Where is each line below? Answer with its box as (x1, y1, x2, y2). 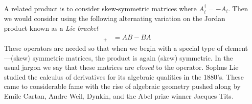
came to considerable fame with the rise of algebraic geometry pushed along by (4, 81, 241, 91)
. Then (228, 3, 248, 13)
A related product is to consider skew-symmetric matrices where (4, 3, 197, 13)
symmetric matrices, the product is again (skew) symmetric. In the (32, 52, 233, 62)
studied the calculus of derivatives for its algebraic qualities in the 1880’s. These (4, 71, 244, 82)
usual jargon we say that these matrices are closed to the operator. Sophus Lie (4, 62, 239, 72)
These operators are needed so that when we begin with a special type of (4, 43, 223, 53)
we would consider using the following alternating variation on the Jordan (4, 13, 226, 23)
